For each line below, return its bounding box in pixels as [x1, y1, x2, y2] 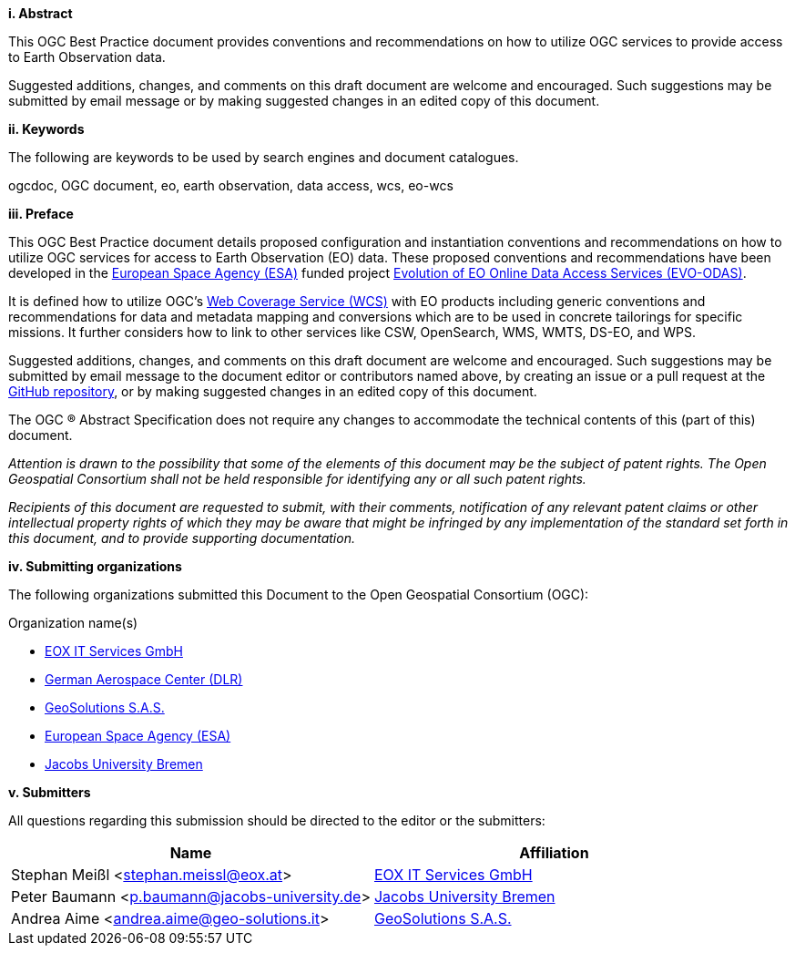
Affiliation [519, 844, 589, 862]
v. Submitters [8, 784, 91, 800]
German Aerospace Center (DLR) [45, 671, 243, 687]
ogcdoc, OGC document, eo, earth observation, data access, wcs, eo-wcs [8, 178, 454, 193]
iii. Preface [8, 206, 74, 221]
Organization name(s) [8, 615, 138, 630]
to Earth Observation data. [8, 49, 166, 65]
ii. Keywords [8, 121, 85, 137]
